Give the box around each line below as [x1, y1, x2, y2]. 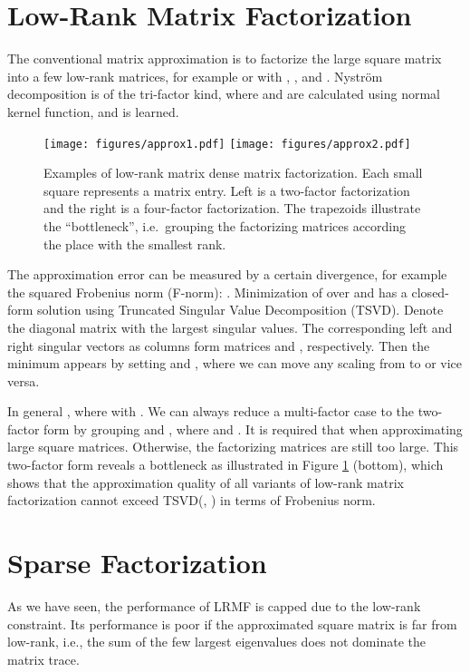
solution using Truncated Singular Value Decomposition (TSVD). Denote [37, 300, 444, 319]
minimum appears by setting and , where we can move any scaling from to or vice [7, 354, 462, 373]
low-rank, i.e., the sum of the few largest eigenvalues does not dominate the [7, 632, 426, 651]
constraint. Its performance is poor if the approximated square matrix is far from [7, 614, 457, 633]
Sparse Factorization [7, 544, 267, 581]
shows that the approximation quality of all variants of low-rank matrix [7, 472, 404, 492]
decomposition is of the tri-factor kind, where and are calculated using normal [7, 84, 441, 103]
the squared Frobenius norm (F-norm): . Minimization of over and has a [7, 282, 408, 301]
